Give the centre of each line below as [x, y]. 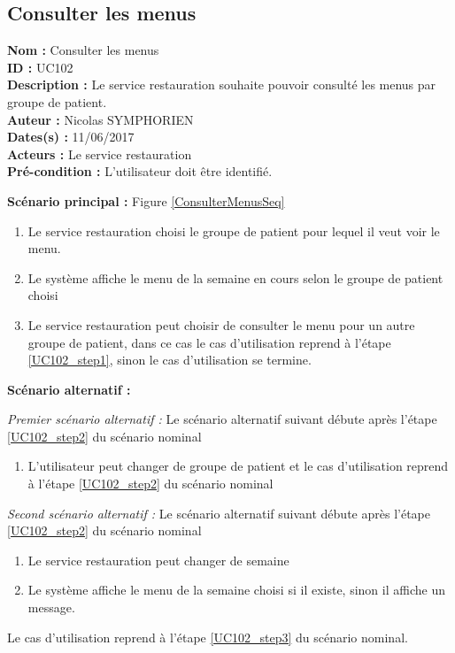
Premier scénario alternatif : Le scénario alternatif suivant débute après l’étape [222, 419]
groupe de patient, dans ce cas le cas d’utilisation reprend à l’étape [209, 342]
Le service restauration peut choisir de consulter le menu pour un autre [221, 324]
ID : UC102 [40, 67]
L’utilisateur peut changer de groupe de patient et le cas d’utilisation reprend [238, 466]
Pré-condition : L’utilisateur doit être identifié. [140, 171]
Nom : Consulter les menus [83, 50]
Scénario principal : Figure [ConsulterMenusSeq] [146, 200]
